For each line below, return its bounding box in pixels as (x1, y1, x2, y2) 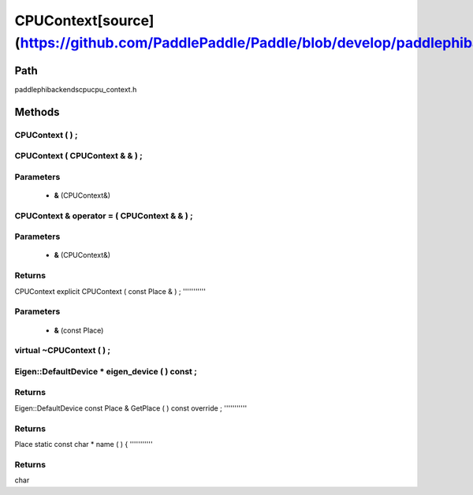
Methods (14, 105, 60, 118)
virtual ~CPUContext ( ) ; (14, 345, 110, 356)
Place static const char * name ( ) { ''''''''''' (14, 439, 153, 448)
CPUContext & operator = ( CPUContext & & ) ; (14, 210, 193, 221)
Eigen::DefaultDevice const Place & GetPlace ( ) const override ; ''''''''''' (14, 403, 248, 413)
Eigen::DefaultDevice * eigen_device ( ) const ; (14, 366, 197, 377)
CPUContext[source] (14, 12, 155, 29)
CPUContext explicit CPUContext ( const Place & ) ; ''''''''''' (14, 286, 207, 296)
